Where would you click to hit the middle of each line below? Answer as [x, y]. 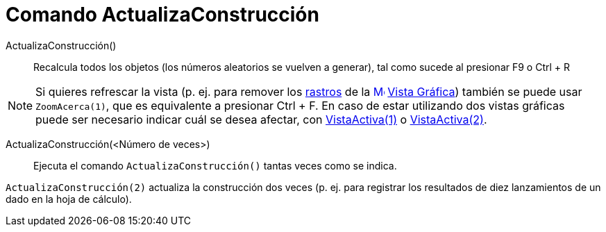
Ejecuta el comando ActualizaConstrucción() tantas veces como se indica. [215, 165]
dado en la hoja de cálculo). [69, 199]
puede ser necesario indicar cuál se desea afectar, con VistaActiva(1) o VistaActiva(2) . [261, 119]
